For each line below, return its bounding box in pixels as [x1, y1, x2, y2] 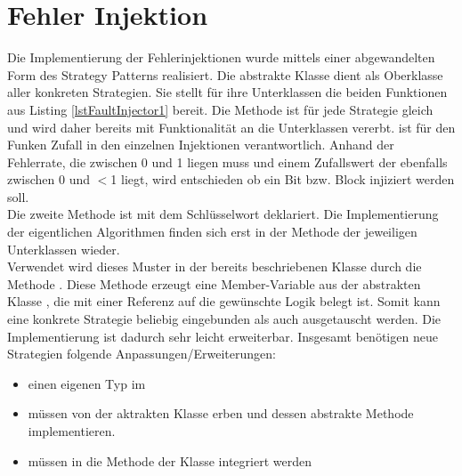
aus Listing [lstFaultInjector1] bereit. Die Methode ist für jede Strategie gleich [7, 100, 434, 118]
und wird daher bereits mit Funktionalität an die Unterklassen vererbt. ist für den [7, 117, 456, 136]
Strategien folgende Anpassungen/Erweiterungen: [7, 344, 276, 363]
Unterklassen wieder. [7, 239, 120, 258]
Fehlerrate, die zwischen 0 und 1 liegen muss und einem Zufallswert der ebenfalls [7, 152, 448, 171]
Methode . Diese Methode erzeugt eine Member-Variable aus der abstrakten [7, 274, 421, 293]
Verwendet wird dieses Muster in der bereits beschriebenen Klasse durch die [7, 257, 422, 276]
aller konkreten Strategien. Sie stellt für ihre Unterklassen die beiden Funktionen [7, 83, 448, 101]
